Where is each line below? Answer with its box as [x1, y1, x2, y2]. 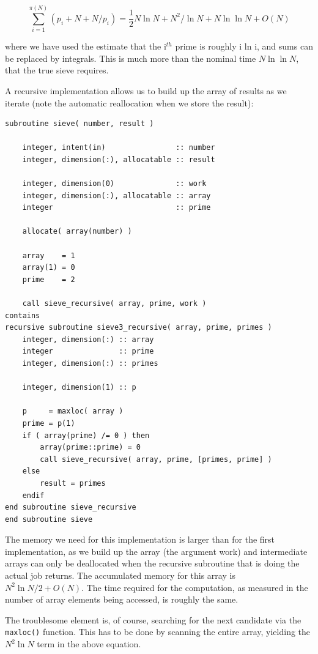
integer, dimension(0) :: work [22, 179, 207, 188]
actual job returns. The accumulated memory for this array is [5, 569, 235, 582]
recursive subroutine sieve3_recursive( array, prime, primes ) [5, 323, 272, 332]
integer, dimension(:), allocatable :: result [22, 155, 215, 164]
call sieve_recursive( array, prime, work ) [22, 299, 207, 308]
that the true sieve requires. [5, 64, 109, 76]
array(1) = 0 [22, 263, 75, 272]
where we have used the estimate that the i [5, 40, 166, 53]
